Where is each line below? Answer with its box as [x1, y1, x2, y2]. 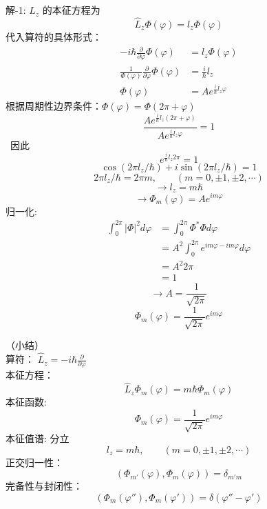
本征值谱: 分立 [6, 431, 70, 446]
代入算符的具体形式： [6, 30, 102, 44]
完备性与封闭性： [6, 479, 83, 493]
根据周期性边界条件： [6, 99, 102, 113]
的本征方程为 [42, 3, 100, 17]
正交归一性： [6, 455, 63, 469]
